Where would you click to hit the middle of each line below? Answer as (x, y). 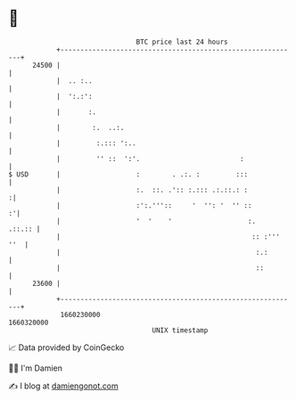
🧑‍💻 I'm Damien (36, 368)
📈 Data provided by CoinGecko (66, 347)
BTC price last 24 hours (182, 42)
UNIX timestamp (180, 330)
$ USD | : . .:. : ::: (128, 174)
